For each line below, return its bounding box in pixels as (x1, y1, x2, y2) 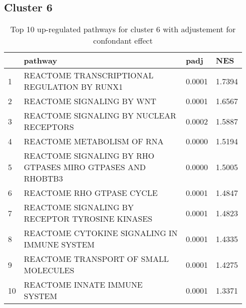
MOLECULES (24, 264, 75, 276)
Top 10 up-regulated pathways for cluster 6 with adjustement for (10, 23, 236, 35)
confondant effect (93, 35, 153, 47)
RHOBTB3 (24, 173, 63, 185)
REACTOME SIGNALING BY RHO (24, 150, 155, 162)
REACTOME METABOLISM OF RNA (24, 135, 164, 147)
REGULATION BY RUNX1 (24, 81, 123, 93)
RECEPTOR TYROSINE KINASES (24, 213, 153, 225)
